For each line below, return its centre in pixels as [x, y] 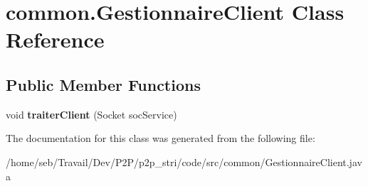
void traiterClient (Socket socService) [91, 114]
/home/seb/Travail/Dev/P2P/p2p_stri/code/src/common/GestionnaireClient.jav [184, 162]
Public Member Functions [103, 84]
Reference [55, 39]
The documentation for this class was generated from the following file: [161, 138]
